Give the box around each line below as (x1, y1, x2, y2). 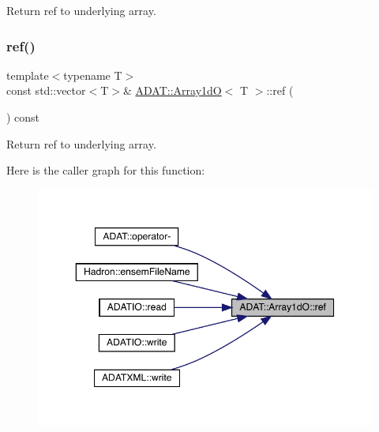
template (6, 66, 49, 83)
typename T (63, 66, 122, 83)
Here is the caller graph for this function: (6, 162, 205, 178)
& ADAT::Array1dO (122, 82, 222, 99)
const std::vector (6, 82, 86, 99)
